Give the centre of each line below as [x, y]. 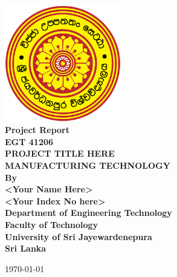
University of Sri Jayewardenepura [79, 236]
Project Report [37, 130]
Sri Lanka [26, 248]
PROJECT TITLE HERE [60, 153]
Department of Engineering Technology [88, 213]
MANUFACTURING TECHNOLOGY [88, 165]
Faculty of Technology [52, 224]
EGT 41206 [29, 141]
